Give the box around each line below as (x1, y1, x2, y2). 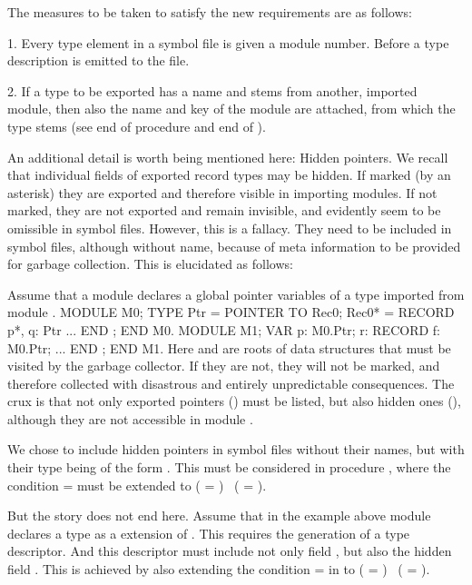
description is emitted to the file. (7, 51, 190, 70)
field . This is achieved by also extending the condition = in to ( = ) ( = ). (7, 560, 430, 579)
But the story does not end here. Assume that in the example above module (7, 506, 431, 525)
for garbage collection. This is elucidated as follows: (7, 254, 293, 273)
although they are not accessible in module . (7, 409, 253, 428)
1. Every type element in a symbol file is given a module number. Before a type (7, 33, 449, 52)
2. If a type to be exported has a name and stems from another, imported (7, 81, 418, 100)
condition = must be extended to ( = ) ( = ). (7, 475, 267, 494)
